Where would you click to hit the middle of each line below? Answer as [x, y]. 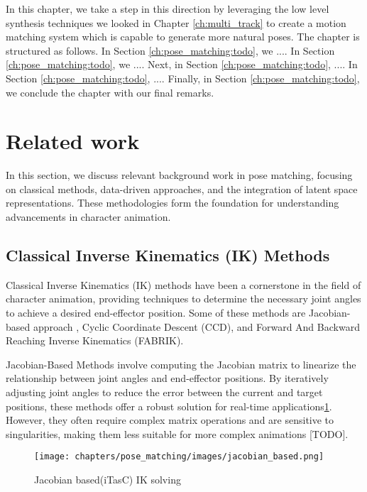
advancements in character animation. [88, 217]
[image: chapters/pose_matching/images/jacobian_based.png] [179, 457]
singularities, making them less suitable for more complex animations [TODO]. [177, 433]
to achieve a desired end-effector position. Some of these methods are [156, 313]
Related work [73, 141]
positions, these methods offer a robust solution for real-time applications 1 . [169, 406]
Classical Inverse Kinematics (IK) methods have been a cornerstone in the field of [183, 284]
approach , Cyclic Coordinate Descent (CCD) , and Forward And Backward [196, 326]
